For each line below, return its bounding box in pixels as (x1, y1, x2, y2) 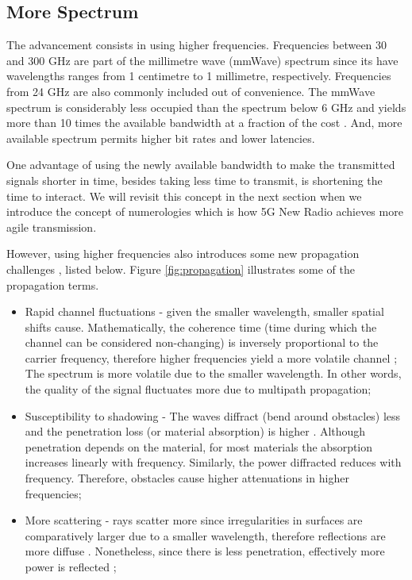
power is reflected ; (25, 559, 117, 575)
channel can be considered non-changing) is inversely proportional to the (25, 334, 379, 351)
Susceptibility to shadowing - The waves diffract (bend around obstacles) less (25, 407, 401, 424)
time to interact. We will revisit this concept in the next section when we (6, 187, 362, 204)
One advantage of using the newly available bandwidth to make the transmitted (6, 156, 395, 173)
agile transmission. (6, 218, 97, 235)
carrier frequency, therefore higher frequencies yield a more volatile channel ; (25, 349, 398, 366)
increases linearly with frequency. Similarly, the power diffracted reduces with (25, 454, 402, 471)
